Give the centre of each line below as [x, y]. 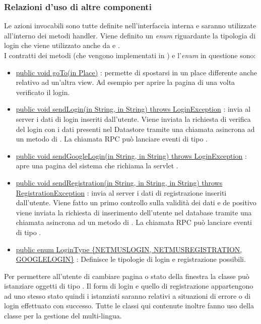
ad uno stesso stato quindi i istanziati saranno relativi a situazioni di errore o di [127, 295]
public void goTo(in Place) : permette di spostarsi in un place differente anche [136, 72]
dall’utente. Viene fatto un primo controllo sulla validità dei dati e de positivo [136, 202]
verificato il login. [43, 92]
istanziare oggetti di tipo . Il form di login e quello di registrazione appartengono [129, 286]
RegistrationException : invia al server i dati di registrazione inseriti [121, 192]
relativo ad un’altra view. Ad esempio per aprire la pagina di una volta [125, 82]
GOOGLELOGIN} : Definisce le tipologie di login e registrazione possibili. [131, 259]
